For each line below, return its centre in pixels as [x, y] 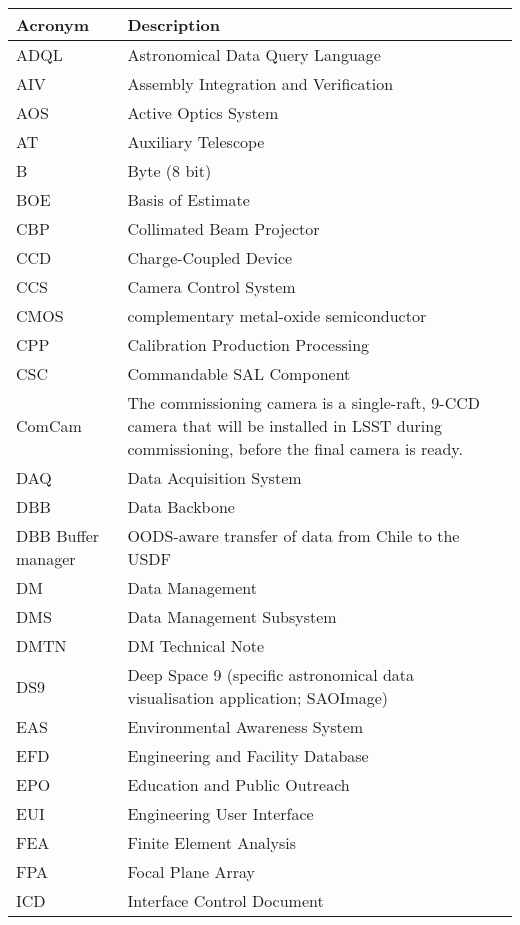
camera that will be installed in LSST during [285, 425]
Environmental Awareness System [245, 726]
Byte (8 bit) [169, 170]
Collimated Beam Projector [223, 228]
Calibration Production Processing [248, 344]
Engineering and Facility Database [248, 755]
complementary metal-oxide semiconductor [277, 315]
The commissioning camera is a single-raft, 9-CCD [304, 402]
